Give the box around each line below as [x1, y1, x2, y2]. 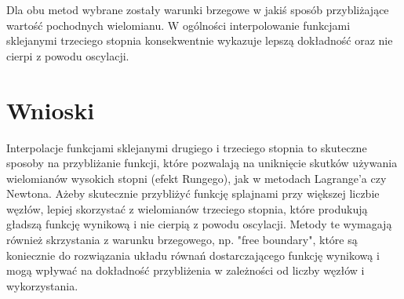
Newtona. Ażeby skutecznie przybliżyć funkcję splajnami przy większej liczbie [6, 185, 380, 202]
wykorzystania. [6, 277, 78, 294]
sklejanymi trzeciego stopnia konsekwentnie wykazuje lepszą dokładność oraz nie [6, 32, 393, 49]
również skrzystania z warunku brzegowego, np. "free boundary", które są [6, 232, 358, 248]
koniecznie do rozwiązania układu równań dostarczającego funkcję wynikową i [6, 246, 380, 263]
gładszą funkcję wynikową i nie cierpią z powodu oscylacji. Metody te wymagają [6, 216, 392, 232]
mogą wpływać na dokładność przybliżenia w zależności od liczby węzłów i [6, 262, 365, 279]
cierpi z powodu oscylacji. [6, 47, 129, 64]
